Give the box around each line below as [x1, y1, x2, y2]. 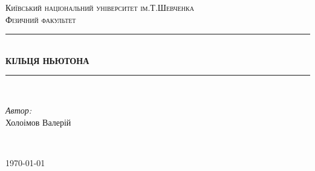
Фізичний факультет [5, 13, 76, 25]
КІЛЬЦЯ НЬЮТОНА [5, 54, 89, 66]
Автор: [5, 103, 32, 116]
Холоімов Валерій [5, 115, 71, 128]
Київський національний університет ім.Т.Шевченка [5, 1, 194, 13]
